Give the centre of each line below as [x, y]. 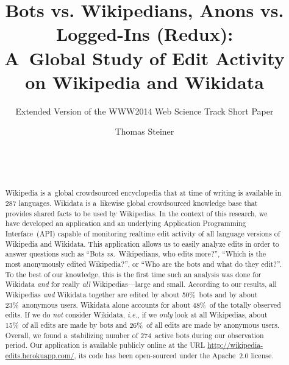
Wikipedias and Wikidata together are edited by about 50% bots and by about [131, 295]
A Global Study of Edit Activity [144, 58]
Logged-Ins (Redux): [144, 34]
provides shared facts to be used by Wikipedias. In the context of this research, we [136, 213]
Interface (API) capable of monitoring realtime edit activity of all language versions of [143, 234]
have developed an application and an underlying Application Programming [126, 223]
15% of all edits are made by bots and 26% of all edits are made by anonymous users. [142, 324]
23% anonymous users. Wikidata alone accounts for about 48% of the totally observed [143, 304]
